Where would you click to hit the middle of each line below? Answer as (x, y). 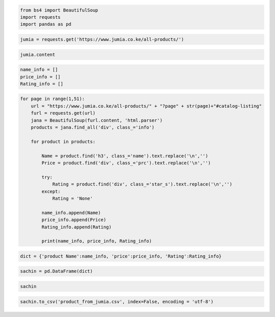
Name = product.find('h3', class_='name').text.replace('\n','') (125, 156)
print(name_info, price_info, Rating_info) (97, 241)
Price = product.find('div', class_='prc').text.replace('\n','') (126, 163)
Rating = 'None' (73, 198)
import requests (40, 17)
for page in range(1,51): (52, 99)
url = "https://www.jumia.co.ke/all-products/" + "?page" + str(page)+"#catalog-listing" (146, 106)
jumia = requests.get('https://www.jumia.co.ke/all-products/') (102, 39)
